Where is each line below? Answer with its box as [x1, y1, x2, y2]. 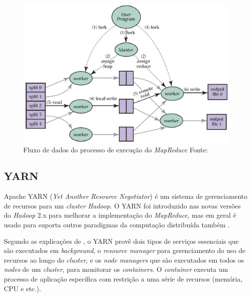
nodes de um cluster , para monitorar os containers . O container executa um [4, 264, 228, 274]
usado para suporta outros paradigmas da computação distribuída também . [4, 219, 230, 229]
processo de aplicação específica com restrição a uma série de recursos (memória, [4, 273, 243, 283]
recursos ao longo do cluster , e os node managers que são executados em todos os [4, 254, 244, 265]
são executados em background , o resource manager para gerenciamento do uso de [4, 245, 246, 255]
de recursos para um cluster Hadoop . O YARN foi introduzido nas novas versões [4, 200, 241, 210]
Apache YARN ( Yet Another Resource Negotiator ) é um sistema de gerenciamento [4, 191, 248, 201]
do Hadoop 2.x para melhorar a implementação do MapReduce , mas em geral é [4, 210, 236, 220]
